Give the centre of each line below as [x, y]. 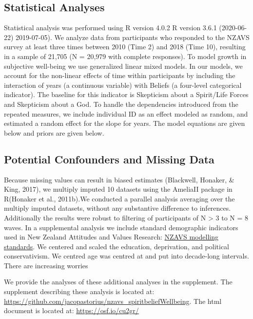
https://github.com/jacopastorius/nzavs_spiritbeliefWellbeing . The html [113, 301]
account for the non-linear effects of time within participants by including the [120, 75]
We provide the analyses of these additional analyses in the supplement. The [118, 282]
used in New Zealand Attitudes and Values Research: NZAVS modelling [111, 237]
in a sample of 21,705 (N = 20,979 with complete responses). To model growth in [125, 56]
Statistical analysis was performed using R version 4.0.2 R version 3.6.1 [110, 28]
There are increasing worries [46, 265]
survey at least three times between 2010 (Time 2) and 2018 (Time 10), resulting [125, 47]
